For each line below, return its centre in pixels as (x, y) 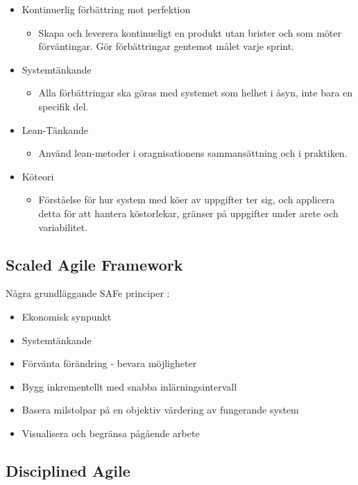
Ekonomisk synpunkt (67, 316)
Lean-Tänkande (55, 129)
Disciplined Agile (68, 470)
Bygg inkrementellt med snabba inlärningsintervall (129, 386)
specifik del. (63, 106)
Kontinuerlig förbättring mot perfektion (106, 9)
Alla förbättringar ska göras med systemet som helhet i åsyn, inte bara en (196, 93)
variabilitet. (63, 227)
